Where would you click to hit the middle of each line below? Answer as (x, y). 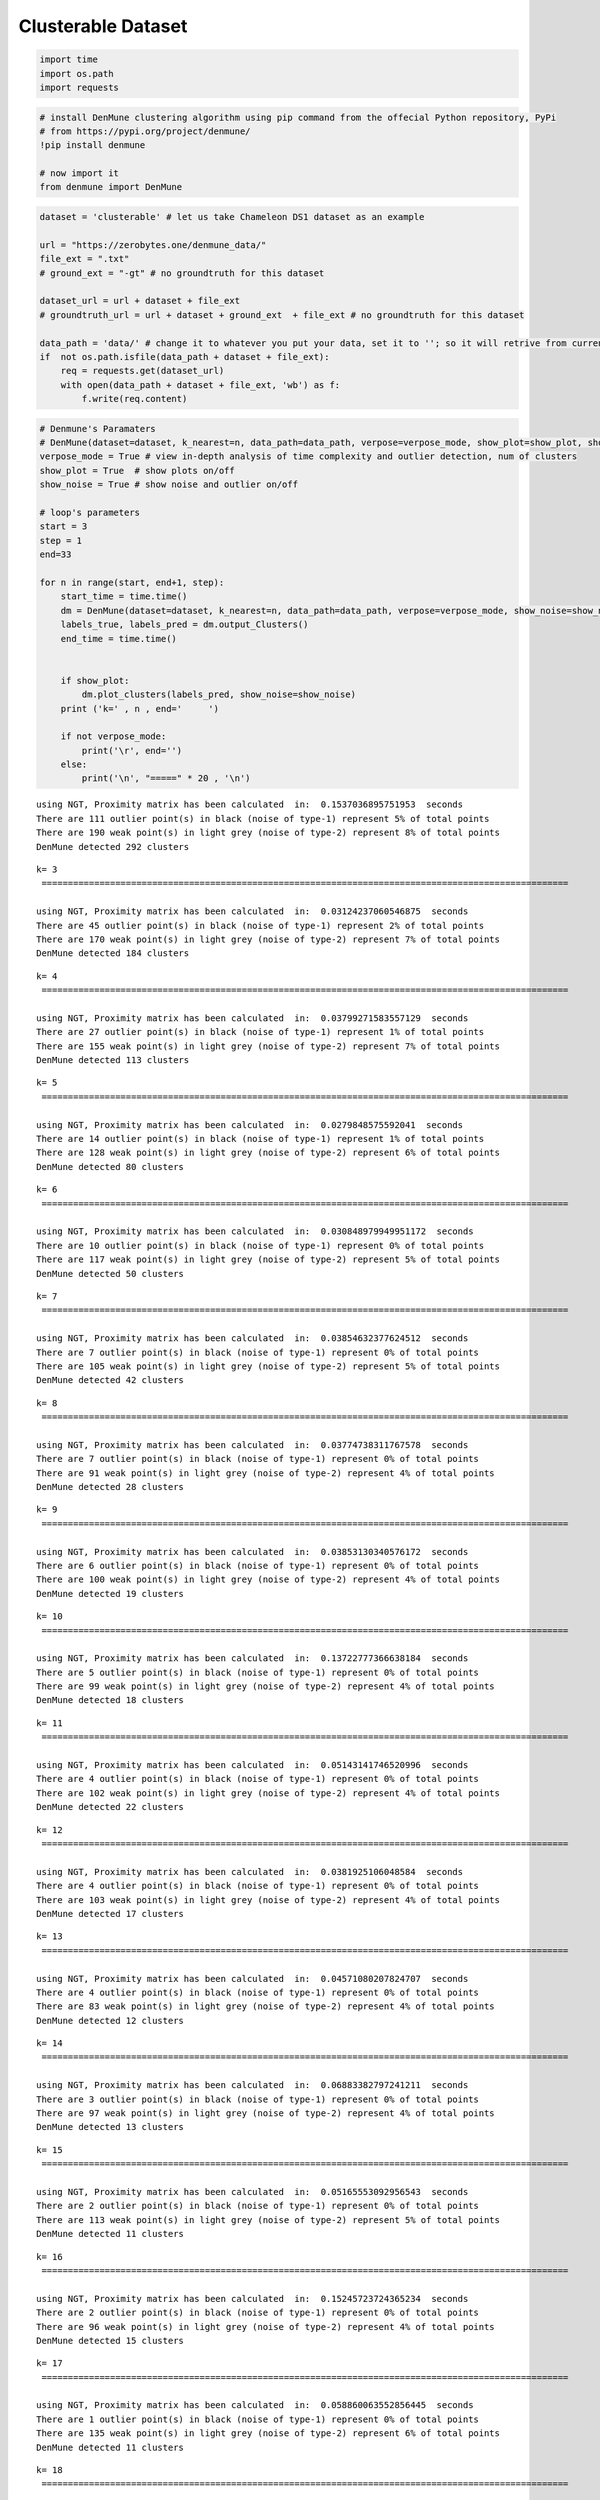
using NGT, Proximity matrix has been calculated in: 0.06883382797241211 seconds (252, 2085)
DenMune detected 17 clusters (110, 1913)
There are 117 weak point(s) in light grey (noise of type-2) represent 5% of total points (268, 1259)
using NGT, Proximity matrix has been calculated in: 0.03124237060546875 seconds (252, 911)
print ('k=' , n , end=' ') (140, 708)
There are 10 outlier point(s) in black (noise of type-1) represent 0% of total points (260, 1245)
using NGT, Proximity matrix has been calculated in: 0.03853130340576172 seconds (252, 1551)
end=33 (55, 554)
